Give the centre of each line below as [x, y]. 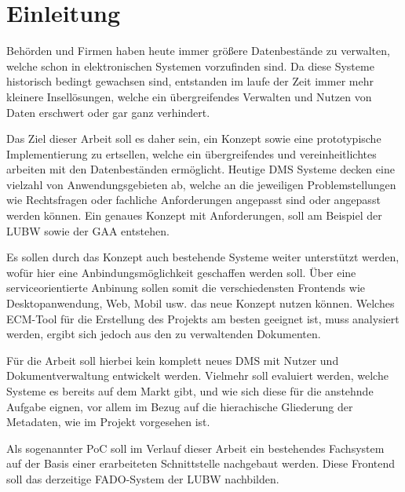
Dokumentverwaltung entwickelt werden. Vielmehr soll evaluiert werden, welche [197, 375]
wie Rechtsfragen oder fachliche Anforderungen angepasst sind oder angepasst [193, 200]
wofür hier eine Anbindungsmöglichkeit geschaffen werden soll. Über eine [181, 272]
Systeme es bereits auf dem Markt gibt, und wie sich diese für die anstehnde [190, 391]
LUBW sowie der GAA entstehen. [88, 230]
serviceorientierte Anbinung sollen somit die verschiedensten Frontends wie [186, 288]
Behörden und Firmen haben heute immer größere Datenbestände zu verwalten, [198, 51]
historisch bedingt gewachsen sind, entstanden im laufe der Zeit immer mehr [190, 81]
